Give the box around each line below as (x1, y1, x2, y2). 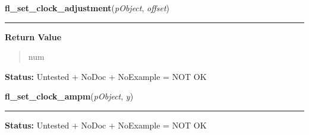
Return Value (5, 30, 62, 43)
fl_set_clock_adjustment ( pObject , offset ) (5, 2, 170, 14)
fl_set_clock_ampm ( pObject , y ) (5, 90, 134, 102)
